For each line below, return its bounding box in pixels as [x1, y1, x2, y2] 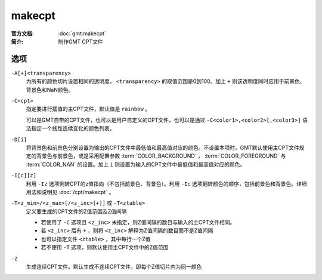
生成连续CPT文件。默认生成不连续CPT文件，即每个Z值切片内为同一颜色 [26, 263, 202, 270]
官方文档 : [11, 30, 34, 37]
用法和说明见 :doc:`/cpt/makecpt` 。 [26, 188, 114, 195]
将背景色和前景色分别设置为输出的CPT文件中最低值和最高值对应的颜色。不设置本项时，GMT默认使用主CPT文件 [26, 144, 299, 151]
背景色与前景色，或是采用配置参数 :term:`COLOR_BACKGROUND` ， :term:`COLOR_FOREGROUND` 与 [36, 152, 286, 159]
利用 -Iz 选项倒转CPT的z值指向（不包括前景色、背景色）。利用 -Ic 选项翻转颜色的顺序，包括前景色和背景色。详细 [26, 180, 307, 187]
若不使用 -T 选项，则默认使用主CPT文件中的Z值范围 [41, 244, 169, 251]
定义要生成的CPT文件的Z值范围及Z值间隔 [26, 208, 127, 215]
